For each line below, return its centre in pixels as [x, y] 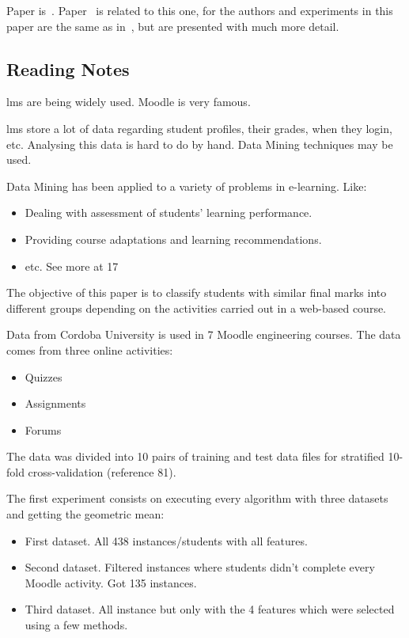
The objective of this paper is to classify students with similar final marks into [197, 292]
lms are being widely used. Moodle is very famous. [129, 102]
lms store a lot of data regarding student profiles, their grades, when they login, [199, 128]
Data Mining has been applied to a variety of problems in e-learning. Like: [187, 186]
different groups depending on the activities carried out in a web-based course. [197, 308]
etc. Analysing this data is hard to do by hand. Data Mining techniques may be [200, 144]
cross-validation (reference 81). [102, 471]
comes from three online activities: [90, 349]
